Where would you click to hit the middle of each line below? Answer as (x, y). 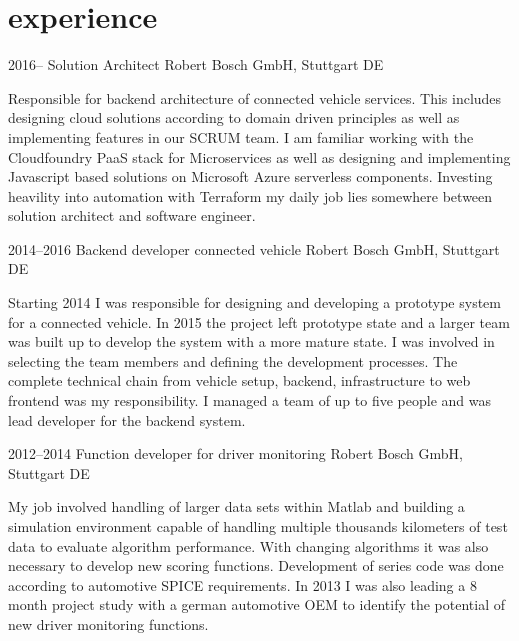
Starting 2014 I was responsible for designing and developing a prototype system (254, 302)
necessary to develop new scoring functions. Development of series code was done (256, 565)
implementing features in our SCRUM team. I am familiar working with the (241, 136)
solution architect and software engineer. (132, 215)
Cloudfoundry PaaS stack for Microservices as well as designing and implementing (259, 156)
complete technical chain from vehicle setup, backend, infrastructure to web (239, 380)
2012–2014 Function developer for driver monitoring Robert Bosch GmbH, (235, 453)
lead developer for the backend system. (127, 419)
